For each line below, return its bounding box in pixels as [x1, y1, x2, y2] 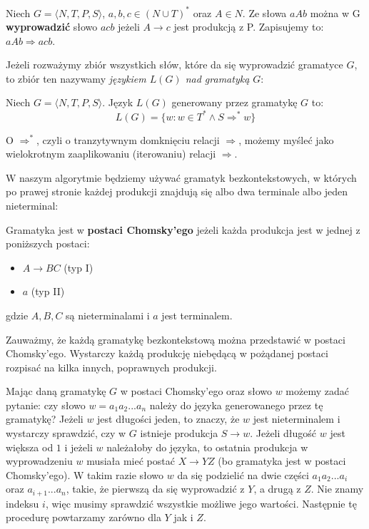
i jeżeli [64, 439, 93, 454]
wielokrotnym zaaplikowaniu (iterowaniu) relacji [6, 146, 216, 161]
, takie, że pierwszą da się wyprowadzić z [66, 481, 245, 496]
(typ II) [31, 284, 65, 299]
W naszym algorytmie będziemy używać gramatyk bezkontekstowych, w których [6, 170, 357, 185]
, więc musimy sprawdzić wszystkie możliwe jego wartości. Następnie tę [45, 495, 357, 510]
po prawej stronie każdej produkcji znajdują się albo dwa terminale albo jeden [6, 184, 348, 199]
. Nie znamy [310, 481, 364, 496]
